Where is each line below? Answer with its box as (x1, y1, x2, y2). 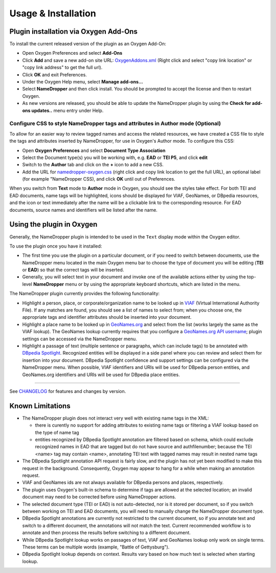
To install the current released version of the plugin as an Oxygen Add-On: (9, 41, 166, 47)
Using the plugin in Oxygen (9, 220, 98, 229)
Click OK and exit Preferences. (22, 72, 87, 78)
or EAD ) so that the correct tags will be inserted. (22, 267, 124, 273)
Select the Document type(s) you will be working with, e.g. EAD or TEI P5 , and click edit (22, 154, 208, 161)
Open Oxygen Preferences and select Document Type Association (22, 147, 166, 153)
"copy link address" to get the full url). (22, 64, 103, 71)
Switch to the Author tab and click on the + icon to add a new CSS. (22, 162, 164, 168)
